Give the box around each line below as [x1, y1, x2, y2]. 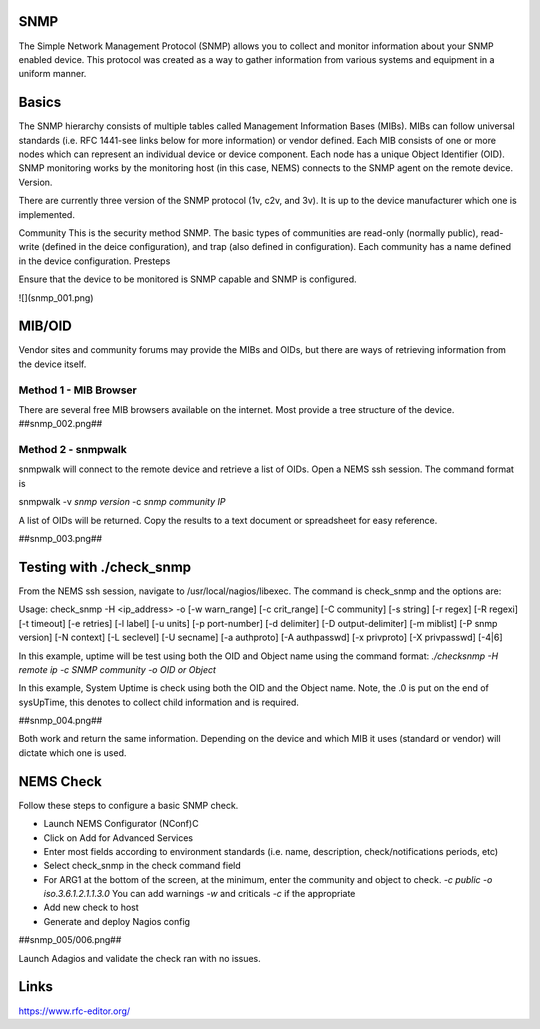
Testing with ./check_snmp [18, 558, 192, 575]
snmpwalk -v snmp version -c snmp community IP [18, 496, 226, 508]
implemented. [18, 208, 75, 220]
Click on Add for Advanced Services [43, 831, 194, 844]
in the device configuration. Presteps [18, 255, 171, 267]
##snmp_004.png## [18, 715, 103, 727]
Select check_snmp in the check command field [43, 860, 242, 872]
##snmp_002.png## [18, 418, 103, 430]
